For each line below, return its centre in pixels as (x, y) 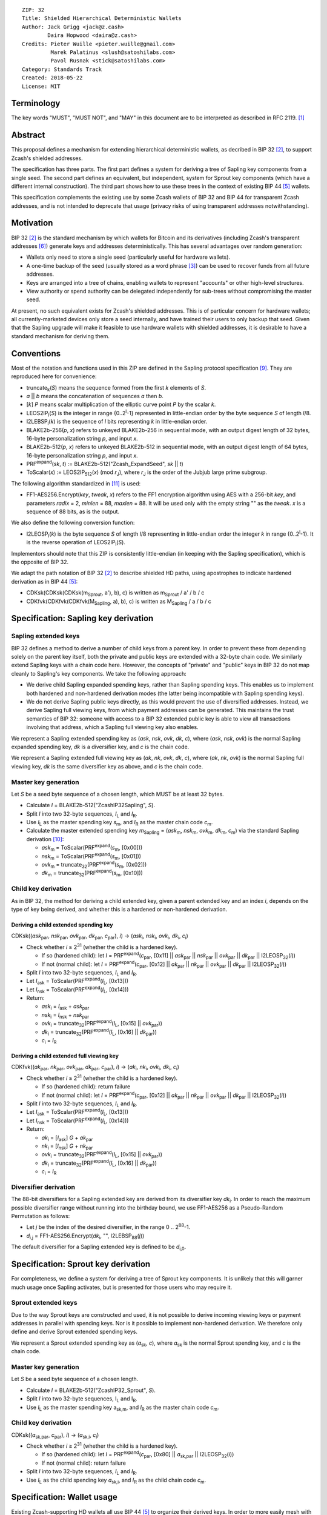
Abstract (28, 135)
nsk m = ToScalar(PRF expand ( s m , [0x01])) (91, 856)
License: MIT (41, 86)
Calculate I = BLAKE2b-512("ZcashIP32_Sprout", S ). (91, 1390)
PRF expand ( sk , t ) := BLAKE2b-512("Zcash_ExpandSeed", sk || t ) (105, 464)
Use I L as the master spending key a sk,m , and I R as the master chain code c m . (123, 1408)
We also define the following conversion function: (73, 523)
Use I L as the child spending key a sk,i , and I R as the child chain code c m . (116, 1480)
